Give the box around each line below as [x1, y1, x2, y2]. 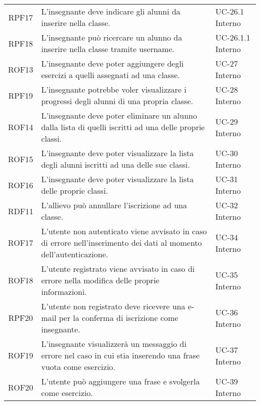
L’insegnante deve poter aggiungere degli [41, 58, 184, 69]
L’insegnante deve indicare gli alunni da [41, 6, 180, 17]
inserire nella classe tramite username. [41, 43, 174, 55]
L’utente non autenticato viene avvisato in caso [41, 225, 207, 237]
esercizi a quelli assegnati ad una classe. [41, 69, 180, 81]
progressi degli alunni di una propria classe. [41, 95, 193, 107]
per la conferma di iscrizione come [59, 312, 178, 323]
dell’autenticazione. [41, 248, 108, 260]
